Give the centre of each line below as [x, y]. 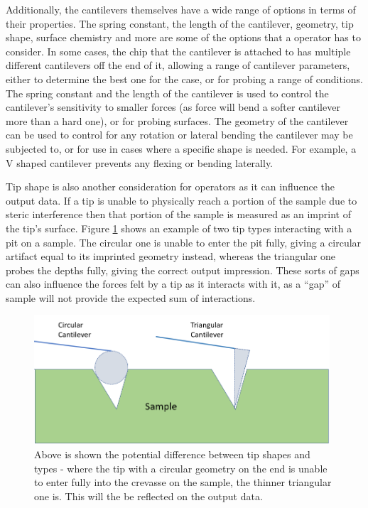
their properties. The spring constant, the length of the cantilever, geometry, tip [180, 23]
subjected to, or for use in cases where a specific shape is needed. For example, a [181, 148]
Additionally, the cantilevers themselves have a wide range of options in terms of [181, 9]
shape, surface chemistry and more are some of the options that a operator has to [183, 37]
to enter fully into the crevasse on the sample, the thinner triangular [183, 482]
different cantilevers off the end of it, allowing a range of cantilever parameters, [178, 65]
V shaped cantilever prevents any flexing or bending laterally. [140, 162]
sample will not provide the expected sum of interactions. [131, 297]
